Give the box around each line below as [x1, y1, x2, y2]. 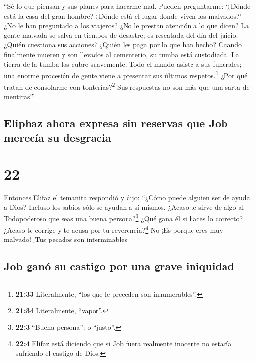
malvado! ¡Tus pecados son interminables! [4, 234, 129, 244]
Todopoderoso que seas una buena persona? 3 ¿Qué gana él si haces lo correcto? [4, 211, 243, 223]
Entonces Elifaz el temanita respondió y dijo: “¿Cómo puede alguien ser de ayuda [4, 192, 250, 202]
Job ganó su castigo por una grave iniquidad [4, 258, 234, 273]
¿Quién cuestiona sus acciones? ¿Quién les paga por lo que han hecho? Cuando [4, 39, 242, 50]
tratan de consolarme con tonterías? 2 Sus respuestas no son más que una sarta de [4, 80, 250, 92]
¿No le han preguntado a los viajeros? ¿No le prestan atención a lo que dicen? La [4, 20, 249, 30]
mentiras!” [4, 91, 35, 101]
